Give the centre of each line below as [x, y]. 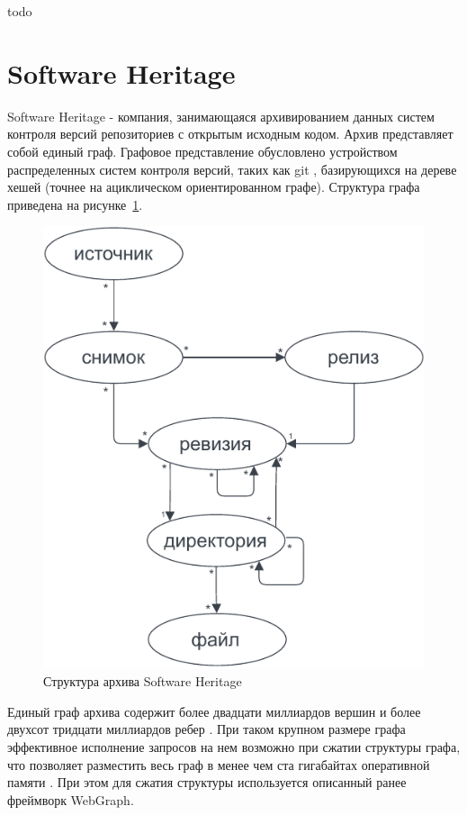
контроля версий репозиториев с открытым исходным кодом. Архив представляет [230, 134]
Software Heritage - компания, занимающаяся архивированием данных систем [221, 116]
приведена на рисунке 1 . [75, 204]
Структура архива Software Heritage [143, 681]
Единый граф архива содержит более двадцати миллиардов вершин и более [214, 711]
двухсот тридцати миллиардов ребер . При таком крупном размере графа [207, 729]
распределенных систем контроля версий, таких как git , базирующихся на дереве [232, 169]
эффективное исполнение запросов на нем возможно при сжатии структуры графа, [234, 746]
